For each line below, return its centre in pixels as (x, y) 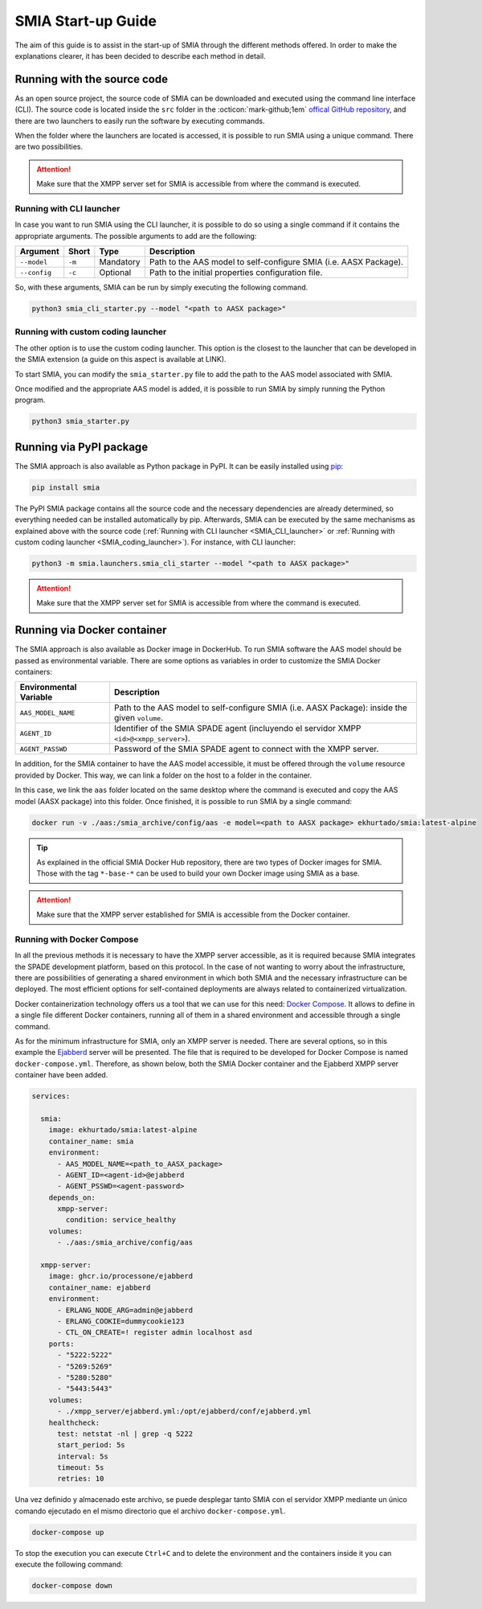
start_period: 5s (92, 1445)
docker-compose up (68, 1532)
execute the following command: (69, 1565)
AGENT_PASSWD (43, 749)
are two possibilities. (49, 147)
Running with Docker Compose (77, 939)
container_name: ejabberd (100, 1287)
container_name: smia (91, 1141)
